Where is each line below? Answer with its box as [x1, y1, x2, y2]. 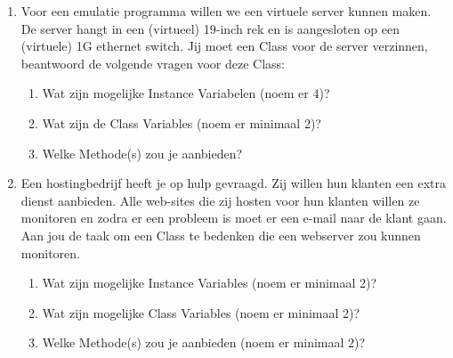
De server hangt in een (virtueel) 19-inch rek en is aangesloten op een [20, 19, 400, 37]
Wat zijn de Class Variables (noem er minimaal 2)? [42, 113, 321, 132]
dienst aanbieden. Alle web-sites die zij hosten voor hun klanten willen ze [20, 191, 420, 209]
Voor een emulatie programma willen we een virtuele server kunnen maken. [20, 2, 432, 20]
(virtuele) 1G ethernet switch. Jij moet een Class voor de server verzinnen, [20, 37, 428, 55]
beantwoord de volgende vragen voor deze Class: [20, 53, 285, 72]
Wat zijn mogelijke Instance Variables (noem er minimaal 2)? [42, 273, 377, 292]
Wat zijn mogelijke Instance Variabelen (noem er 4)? [42, 84, 330, 102]
